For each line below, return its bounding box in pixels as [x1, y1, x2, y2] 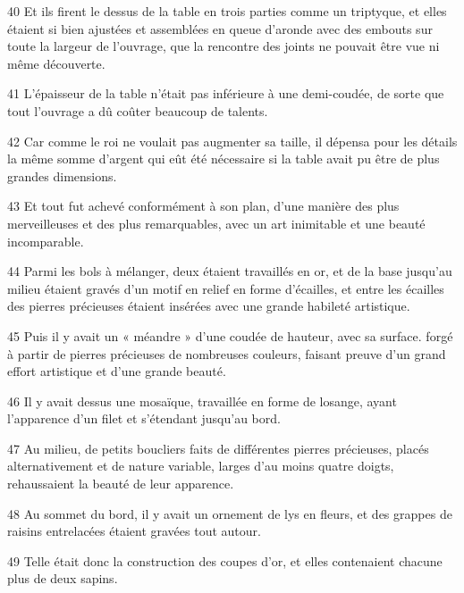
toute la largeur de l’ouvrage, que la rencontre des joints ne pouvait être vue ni [7, 37, 440, 55]
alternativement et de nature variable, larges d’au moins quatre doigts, [7, 456, 394, 475]
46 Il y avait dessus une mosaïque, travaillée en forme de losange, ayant [7, 391, 397, 410]
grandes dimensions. [7, 166, 117, 185]
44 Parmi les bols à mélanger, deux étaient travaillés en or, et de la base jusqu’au [7, 262, 452, 280]
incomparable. [7, 231, 84, 250]
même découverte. [7, 54, 105, 72]
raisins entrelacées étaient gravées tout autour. [7, 522, 261, 540]
